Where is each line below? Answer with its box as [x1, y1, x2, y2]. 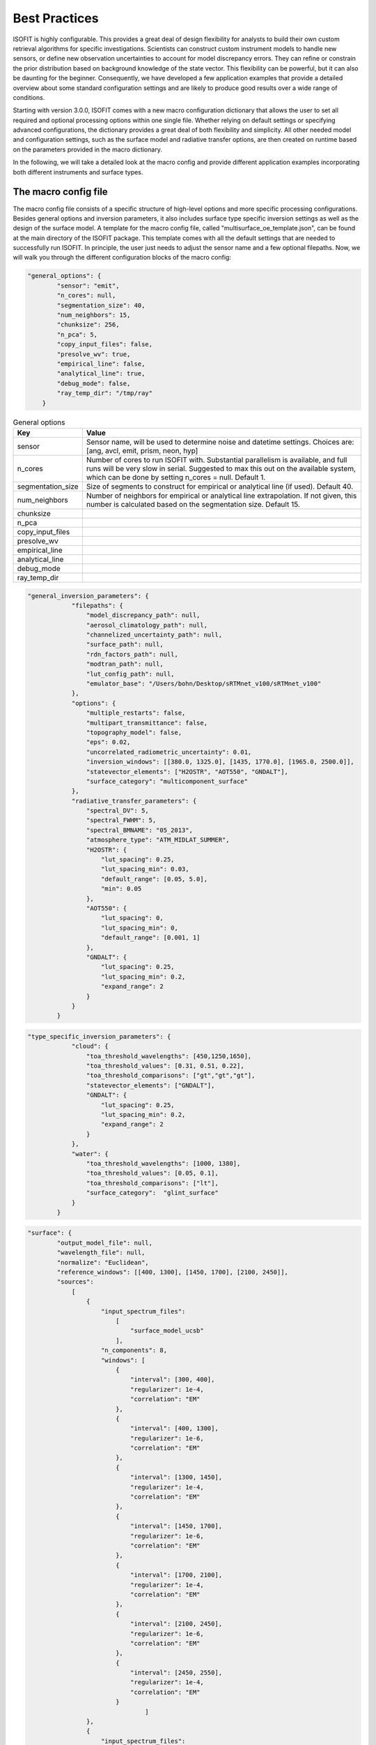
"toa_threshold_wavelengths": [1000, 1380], [86, 1159, 241, 1167]
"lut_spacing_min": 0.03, [101, 866, 189, 873]
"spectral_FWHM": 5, [86, 817, 157, 824]
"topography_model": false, [86, 728, 182, 736]
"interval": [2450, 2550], [130, 1669, 223, 1677]
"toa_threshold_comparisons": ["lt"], [86, 1179, 219, 1187]
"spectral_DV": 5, [86, 807, 149, 815]
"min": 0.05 [101, 885, 142, 893]
